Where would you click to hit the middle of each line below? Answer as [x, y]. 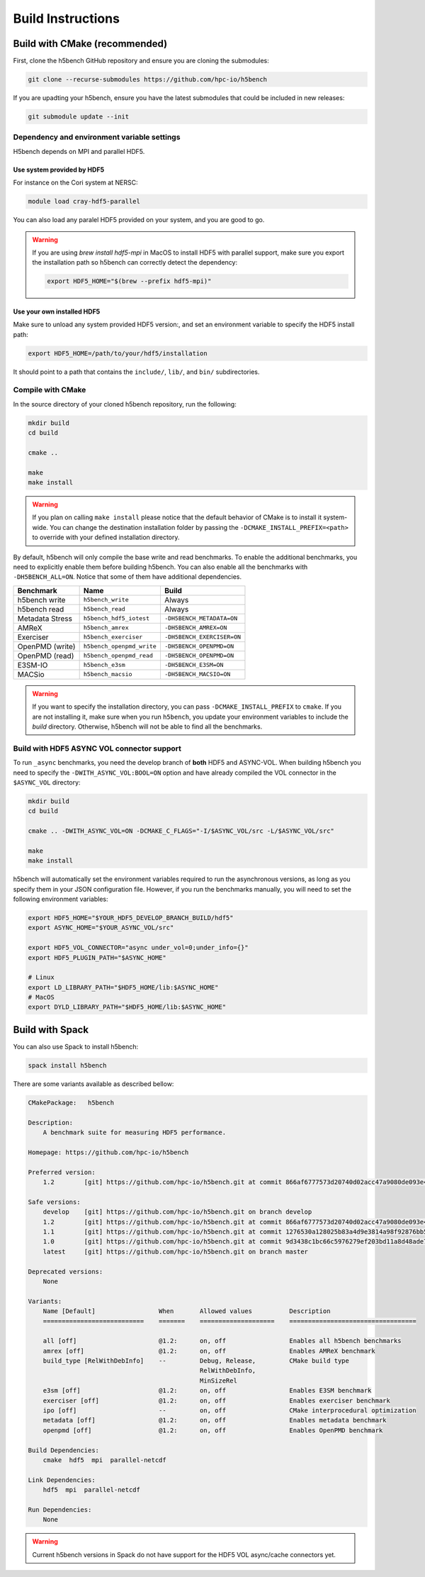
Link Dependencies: [62, 1480]
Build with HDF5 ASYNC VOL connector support [97, 748]
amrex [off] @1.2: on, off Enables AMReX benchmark [209, 1351]
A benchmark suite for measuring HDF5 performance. [135, 1133]
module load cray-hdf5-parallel [84, 201]
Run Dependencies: [60, 1510]
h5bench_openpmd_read [118, 656]
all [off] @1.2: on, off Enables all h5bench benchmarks [222, 1341]
